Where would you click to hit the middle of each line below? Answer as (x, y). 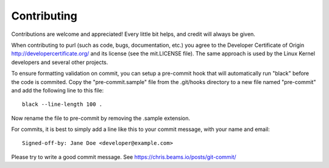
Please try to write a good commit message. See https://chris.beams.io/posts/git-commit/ (124, 157)
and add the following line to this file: (57, 90)
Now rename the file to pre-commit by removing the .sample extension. (101, 118)
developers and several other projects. (60, 62)
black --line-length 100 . (62, 104)
